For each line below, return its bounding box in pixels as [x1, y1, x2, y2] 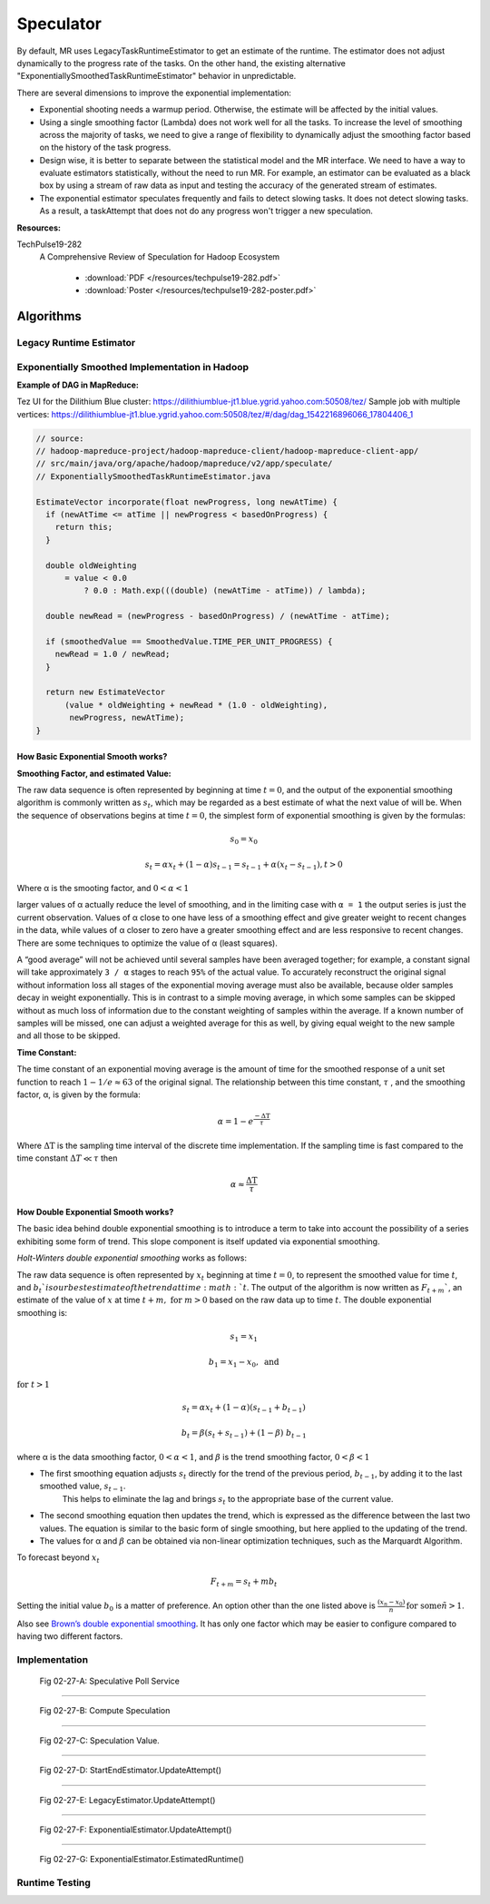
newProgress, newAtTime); [69, 712, 185, 723]
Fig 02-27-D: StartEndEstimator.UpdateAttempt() [39, 1765, 222, 1776]
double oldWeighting [45, 560, 137, 571]
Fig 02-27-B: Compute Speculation [39, 1705, 171, 1716]
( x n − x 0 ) [377, 1598, 406, 1608]
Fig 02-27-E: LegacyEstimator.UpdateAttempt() [39, 1794, 216, 1805]
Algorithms [16, 309, 82, 324]
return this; [54, 522, 113, 533]
